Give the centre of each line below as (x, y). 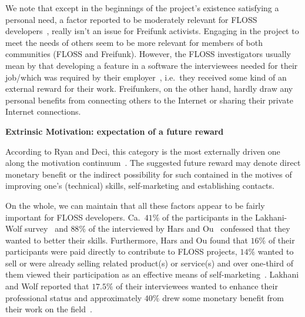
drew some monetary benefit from (223, 297)
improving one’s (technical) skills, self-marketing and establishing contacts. (140, 186)
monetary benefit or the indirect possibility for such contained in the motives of (149, 174)
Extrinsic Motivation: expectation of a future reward (115, 131)
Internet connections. (43, 111)
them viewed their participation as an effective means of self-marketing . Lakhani (152, 274)
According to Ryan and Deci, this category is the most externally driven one (143, 151)
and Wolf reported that (47, 286)
